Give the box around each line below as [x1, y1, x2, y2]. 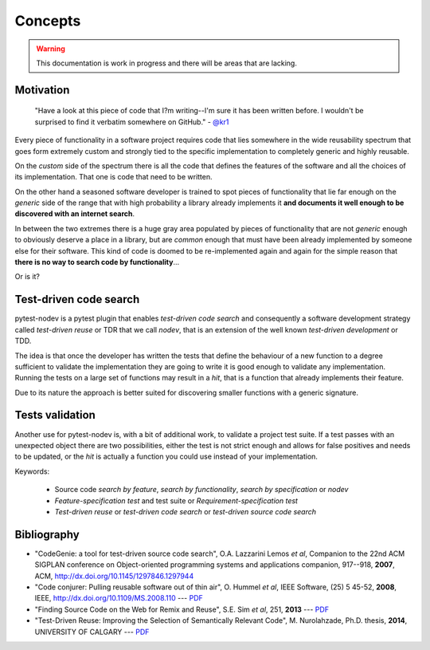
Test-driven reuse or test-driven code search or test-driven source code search [54, 506, 317, 516]
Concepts [14, 12, 81, 30]
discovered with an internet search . [14, 209, 135, 219]
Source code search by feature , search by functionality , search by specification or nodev [54, 485, 349, 494]
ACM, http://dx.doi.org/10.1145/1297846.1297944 [34, 571, 194, 581]
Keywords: [14, 467, 50, 476]
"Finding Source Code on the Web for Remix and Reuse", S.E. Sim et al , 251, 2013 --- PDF [34, 605, 330, 614]
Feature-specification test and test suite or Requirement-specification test [54, 495, 299, 506]
